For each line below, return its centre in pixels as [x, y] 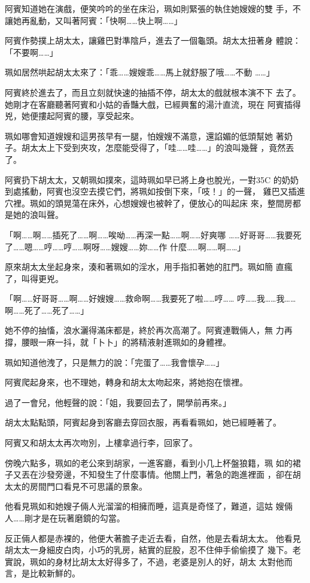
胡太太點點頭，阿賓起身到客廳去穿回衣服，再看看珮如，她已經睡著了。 [143, 422]
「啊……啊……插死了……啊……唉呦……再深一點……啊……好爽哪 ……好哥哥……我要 [149, 234]
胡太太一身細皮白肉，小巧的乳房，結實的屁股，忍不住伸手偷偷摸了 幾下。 [149, 550]
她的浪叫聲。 [38, 215]
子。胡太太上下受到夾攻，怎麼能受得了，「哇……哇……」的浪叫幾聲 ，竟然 [145, 148]
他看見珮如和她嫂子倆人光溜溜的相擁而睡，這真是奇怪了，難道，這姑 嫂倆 [149, 506]
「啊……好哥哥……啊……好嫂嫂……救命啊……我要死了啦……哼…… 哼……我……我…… [151, 298]
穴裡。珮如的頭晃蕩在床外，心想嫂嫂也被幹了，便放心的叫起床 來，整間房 [149, 203]
